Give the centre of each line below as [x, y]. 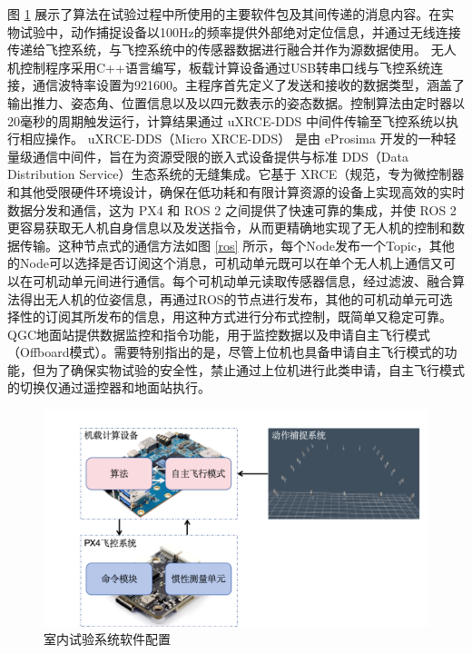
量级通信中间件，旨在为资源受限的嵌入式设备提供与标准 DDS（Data [208, 156]
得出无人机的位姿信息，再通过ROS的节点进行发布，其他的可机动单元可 [230, 298]
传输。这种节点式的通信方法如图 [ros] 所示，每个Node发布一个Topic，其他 [237, 245]
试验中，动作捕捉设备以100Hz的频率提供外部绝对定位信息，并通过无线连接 [240, 31]
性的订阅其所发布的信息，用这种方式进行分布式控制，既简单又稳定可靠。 [236, 317]
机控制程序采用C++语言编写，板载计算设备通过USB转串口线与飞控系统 [219, 67]
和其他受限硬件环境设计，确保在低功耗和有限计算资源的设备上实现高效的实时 [236, 191]
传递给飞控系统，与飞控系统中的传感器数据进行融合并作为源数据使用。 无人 [232, 50]
